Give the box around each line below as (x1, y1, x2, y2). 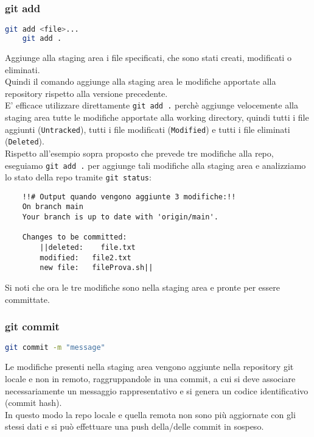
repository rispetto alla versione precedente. (5, 87, 168, 99)
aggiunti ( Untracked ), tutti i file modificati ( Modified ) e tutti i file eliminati (5, 123, 290, 135)
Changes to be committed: (22, 233, 127, 242)
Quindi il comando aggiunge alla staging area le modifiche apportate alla (5, 75, 276, 88)
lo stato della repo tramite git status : (5, 171, 152, 183)
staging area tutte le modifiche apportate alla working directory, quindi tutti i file (5, 111, 309, 123)
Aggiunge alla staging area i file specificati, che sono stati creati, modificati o (5, 51, 291, 63)
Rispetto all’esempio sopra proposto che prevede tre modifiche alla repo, (5, 146, 274, 159)
